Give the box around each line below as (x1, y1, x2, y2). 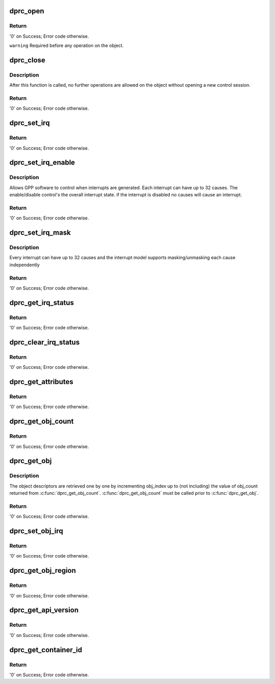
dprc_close (9, 56, 46, 64)
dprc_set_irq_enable (9, 158, 75, 167)
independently (9, 262, 40, 268)
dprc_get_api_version (9, 606, 79, 615)
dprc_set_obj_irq (9, 527, 63, 536)
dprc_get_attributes (9, 377, 74, 386)
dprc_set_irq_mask (9, 229, 71, 237)
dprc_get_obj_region (9, 566, 76, 575)
